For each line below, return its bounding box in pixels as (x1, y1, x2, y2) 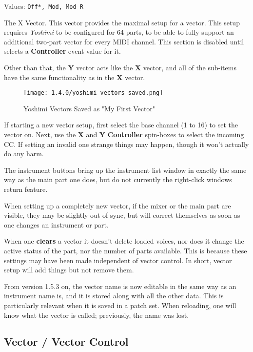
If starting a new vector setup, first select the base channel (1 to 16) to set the (4, 120, 238, 130)
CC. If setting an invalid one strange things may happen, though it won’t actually (4, 139, 249, 149)
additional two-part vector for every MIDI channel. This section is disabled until (4, 36, 244, 46)
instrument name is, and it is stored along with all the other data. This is (4, 290, 224, 301)
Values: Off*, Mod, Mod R (4, 1, 83, 11)
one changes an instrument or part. (4, 219, 109, 229)
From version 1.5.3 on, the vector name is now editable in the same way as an (4, 281, 236, 291)
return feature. (4, 184, 48, 194)
